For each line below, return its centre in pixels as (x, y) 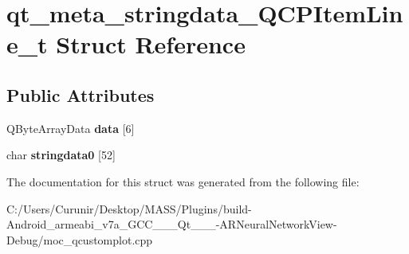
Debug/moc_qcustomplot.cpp (80, 239)
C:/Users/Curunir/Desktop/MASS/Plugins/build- (129, 208)
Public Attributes (81, 94)
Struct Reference (151, 44)
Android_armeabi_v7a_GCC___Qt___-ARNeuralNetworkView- (172, 224)
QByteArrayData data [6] (71, 128)
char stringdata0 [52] (61, 155)
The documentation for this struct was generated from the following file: (183, 181)
